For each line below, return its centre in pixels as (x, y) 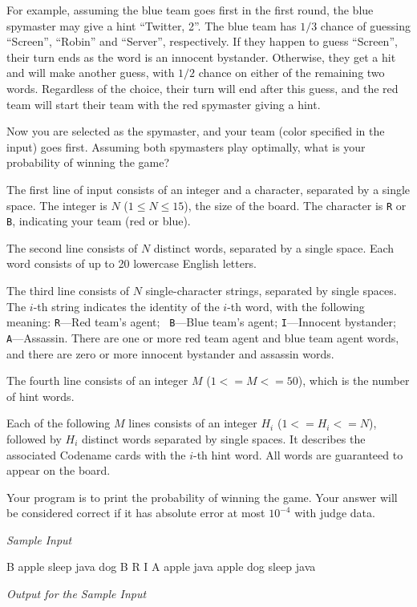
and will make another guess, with (91, 73)
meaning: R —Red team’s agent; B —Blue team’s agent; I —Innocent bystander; (201, 322)
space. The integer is (57, 205)
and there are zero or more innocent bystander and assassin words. (170, 353)
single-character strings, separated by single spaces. (271, 291)
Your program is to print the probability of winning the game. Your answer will (202, 497)
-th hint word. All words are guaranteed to (298, 454)
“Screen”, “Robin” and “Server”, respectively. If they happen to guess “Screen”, (202, 41)
